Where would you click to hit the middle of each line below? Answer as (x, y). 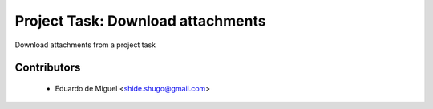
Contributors (48, 68)
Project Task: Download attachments (140, 21)
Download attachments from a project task (85, 45)
